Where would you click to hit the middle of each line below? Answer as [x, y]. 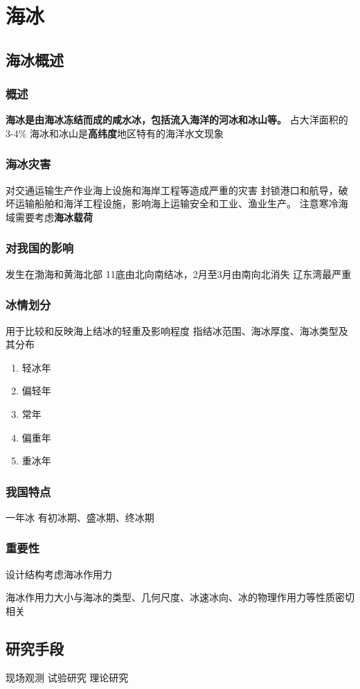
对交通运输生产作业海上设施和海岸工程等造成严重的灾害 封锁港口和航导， [172, 190]
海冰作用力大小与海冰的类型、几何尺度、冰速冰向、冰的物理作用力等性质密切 [180, 597]
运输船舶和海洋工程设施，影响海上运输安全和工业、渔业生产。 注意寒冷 [177, 203]
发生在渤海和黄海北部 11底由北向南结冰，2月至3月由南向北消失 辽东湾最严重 [179, 273]
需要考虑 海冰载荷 [54, 217]
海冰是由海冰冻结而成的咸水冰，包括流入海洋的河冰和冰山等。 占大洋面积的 [177, 120]
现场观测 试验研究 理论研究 [67, 677]
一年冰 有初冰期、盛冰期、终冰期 [80, 517]
